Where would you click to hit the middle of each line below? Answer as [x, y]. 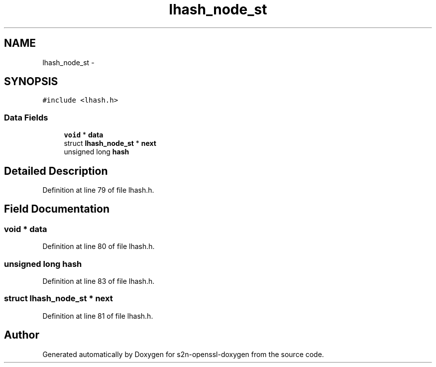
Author [22, 335]
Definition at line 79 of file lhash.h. [98, 190]
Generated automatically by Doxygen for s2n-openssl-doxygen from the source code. [183, 354]
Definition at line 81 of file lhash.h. [98, 316]
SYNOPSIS [31, 82]
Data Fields [26, 117]
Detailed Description [56, 171]
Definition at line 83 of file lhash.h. [99, 281]
